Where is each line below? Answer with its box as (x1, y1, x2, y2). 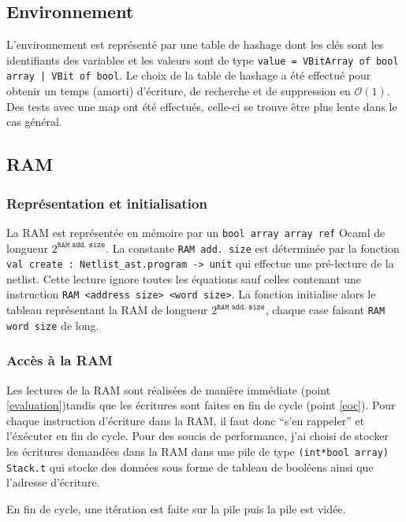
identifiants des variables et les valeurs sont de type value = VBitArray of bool (6, 51, 399, 68)
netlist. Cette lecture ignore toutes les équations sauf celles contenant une (6, 270, 362, 287)
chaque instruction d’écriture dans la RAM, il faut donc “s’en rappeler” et (6, 412, 365, 428)
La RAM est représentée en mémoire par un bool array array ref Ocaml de (6, 224, 386, 240)
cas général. (6, 113, 62, 130)
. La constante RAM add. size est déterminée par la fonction (106, 239, 400, 256)
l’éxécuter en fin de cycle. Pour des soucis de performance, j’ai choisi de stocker (6, 428, 389, 444)
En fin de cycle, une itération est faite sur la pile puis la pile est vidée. (6, 500, 346, 516)
